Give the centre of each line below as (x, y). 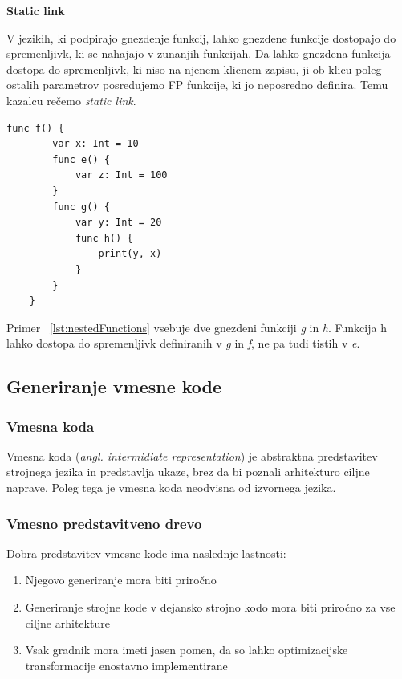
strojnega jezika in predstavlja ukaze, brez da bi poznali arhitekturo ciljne (188, 472)
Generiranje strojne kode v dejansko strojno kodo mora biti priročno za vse (210, 607)
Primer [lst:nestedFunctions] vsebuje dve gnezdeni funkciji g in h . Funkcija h (197, 327)
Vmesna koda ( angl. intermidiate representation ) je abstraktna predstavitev (192, 455)
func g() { (81, 207)
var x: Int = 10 (95, 144)
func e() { (81, 159)
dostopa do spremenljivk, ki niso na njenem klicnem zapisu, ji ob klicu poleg (194, 69)
